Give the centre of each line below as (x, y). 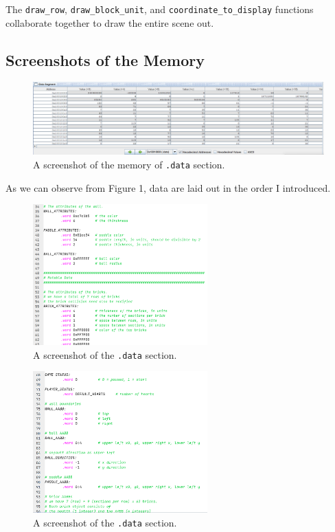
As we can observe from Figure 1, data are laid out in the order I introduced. (168, 187)
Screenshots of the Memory (105, 59)
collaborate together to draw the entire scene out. (110, 22)
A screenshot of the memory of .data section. (129, 165)
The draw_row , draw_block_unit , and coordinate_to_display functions (160, 9)
